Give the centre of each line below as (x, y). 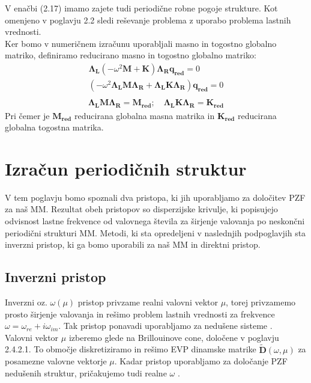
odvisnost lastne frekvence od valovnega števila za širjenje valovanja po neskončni (155, 221)
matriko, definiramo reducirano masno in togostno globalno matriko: (131, 55)
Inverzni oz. (26, 302)
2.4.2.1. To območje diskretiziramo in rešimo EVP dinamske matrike (131, 349)
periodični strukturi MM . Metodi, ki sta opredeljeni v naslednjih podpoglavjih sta (155, 232)
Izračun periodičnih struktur (126, 168)
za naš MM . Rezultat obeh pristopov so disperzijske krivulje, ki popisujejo (141, 209)
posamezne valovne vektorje (56, 361)
